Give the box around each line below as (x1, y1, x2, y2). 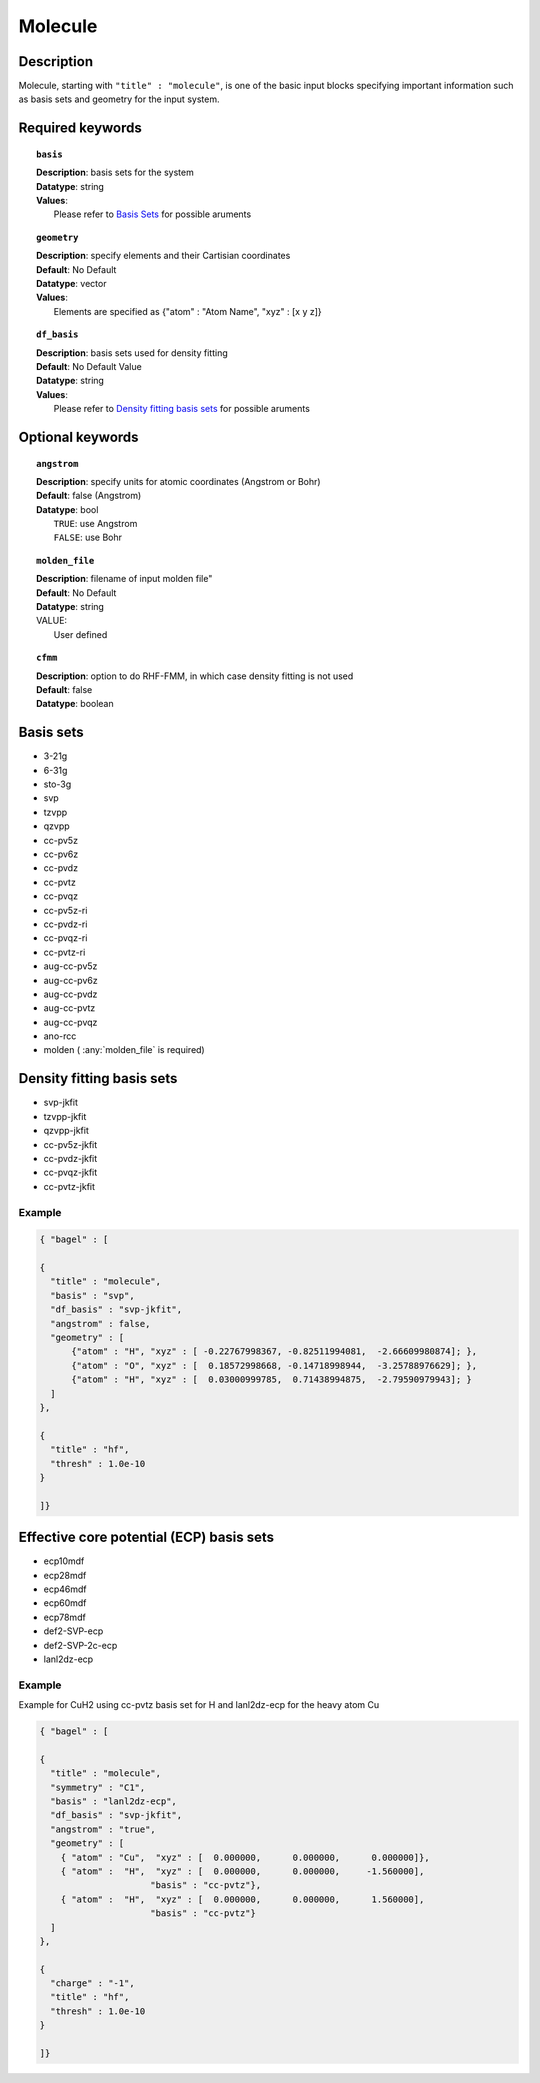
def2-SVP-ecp (43, 1625, 104, 1637)
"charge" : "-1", (50, 1978, 135, 1989)
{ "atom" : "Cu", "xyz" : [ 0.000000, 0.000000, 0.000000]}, (60, 1851, 430, 1863)
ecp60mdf (43, 1597, 87, 1609)
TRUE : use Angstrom (53, 518, 138, 530)
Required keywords (18, 120, 142, 137)
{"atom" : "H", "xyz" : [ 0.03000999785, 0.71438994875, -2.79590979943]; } (71, 1374, 472, 1385)
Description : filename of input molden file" (36, 573, 213, 585)
